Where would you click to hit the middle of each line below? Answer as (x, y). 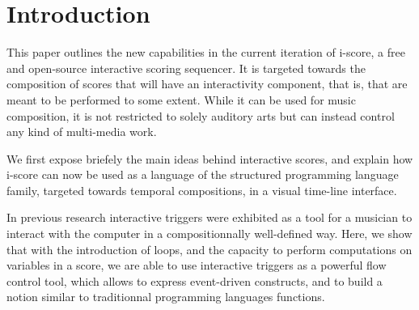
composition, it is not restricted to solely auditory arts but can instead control (201, 115)
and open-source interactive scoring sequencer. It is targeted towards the (186, 68)
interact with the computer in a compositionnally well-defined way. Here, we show (209, 234)
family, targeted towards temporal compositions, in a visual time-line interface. (202, 190)
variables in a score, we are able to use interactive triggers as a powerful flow (197, 265)
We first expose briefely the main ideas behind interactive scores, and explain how (210, 158)
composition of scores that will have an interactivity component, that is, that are (207, 84)
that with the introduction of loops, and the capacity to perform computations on (209, 249)
